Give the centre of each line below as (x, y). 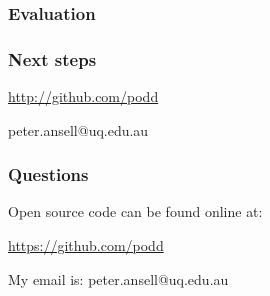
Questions (48, 174)
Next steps (52, 58)
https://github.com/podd (86, 245)
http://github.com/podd (83, 96)
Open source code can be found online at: (135, 211)
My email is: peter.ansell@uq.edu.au (118, 278)
